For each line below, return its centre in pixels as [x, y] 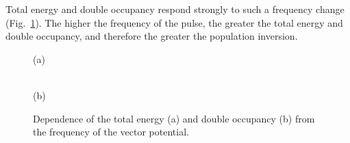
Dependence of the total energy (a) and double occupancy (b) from [174, 118]
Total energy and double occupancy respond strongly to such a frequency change [175, 9]
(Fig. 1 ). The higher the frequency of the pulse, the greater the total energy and [174, 22]
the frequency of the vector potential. [111, 132]
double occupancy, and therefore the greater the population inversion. [152, 36]
